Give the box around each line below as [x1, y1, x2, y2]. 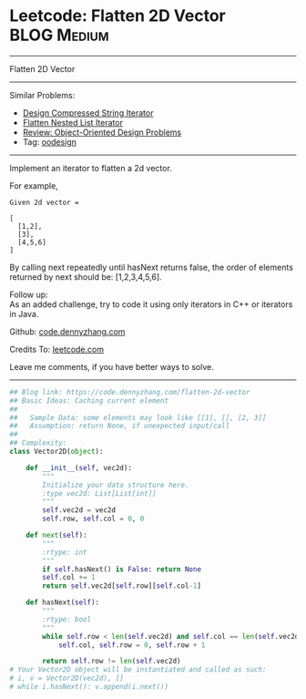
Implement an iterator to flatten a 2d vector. [9, 162, 173, 173]
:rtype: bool [42, 614, 92, 624]
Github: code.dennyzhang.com [9, 325, 126, 337]
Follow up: [9, 289, 48, 300]
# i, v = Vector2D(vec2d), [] [9, 673, 125, 684]
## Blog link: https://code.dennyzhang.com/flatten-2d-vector [9, 387, 250, 396]
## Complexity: [9, 438, 67, 447]
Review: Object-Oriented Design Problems [22, 127, 182, 138]
